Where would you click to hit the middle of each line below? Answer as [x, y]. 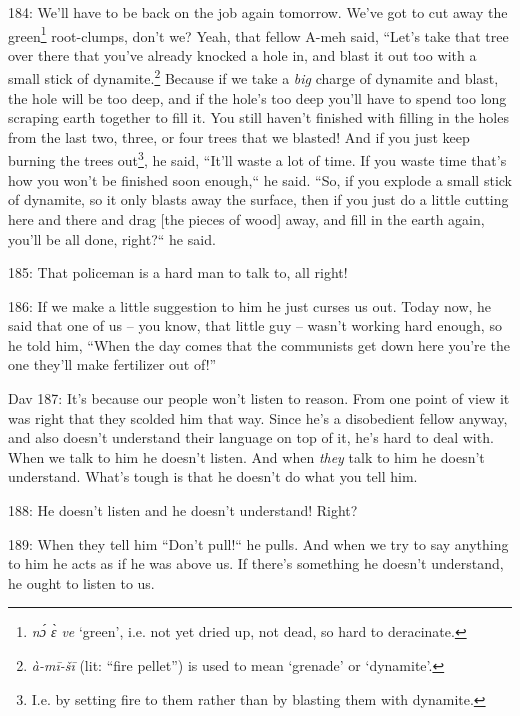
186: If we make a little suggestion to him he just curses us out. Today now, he [250, 305]
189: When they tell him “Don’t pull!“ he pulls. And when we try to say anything [258, 543]
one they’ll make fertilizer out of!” [112, 364]
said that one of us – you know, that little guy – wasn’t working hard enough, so [255, 325]
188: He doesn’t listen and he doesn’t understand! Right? [183, 510]
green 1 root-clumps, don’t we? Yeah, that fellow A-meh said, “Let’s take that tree [258, 34]
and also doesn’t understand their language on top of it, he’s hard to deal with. [251, 437]
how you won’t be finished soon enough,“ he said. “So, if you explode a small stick [260, 179]
